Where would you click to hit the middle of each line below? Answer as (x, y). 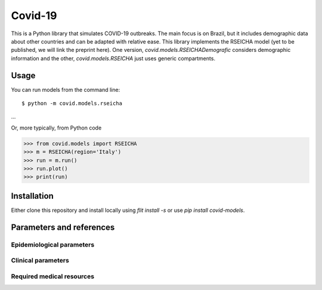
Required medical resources (53, 276)
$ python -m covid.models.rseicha (72, 104)
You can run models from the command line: (66, 90)
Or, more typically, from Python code (56, 128)
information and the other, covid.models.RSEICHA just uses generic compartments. (113, 58)
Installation (32, 196)
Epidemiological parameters (53, 245)
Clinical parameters (40, 261)
